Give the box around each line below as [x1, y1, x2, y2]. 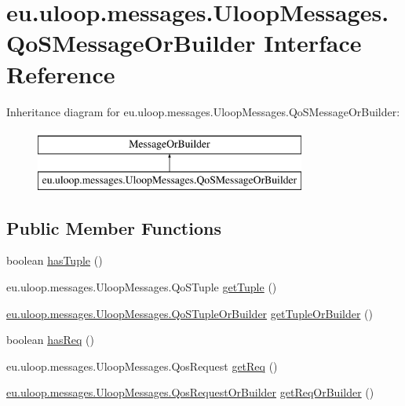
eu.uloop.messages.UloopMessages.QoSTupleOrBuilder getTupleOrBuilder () [6, 305, 373, 321]
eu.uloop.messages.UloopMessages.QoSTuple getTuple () [6, 279, 277, 295]
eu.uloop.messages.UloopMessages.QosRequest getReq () [6, 357, 278, 374]
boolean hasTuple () [6, 252, 103, 269]
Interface [264, 27, 362, 59]
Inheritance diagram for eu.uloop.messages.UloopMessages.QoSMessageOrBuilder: [6, 103, 400, 119]
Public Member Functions [6, 215, 221, 240]
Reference [6, 57, 115, 90]
